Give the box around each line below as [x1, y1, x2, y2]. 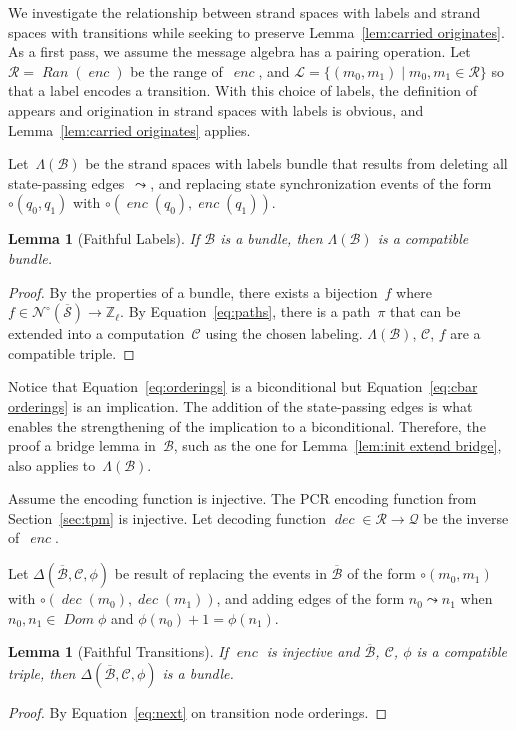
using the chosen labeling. [205, 323, 363, 344]
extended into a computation [8, 323, 185, 344]
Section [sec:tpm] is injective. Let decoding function [8, 507, 327, 528]
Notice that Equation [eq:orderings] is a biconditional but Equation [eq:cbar [8, 376, 478, 397]
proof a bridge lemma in [8, 435, 156, 456]
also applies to [8, 454, 96, 475]
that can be [390, 301, 461, 322]
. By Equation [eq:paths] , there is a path [120, 301, 371, 322]
